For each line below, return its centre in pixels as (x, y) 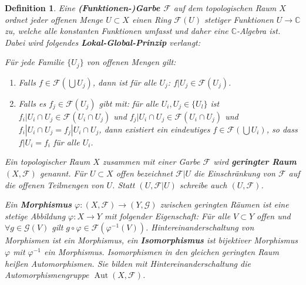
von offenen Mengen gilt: (131, 62)
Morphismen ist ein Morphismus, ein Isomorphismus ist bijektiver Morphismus (151, 240)
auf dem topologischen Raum (225, 8)
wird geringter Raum (255, 162)
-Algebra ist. (259, 31)
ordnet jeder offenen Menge (54, 19)
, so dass (282, 129)
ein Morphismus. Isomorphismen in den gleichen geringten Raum (162, 251)
